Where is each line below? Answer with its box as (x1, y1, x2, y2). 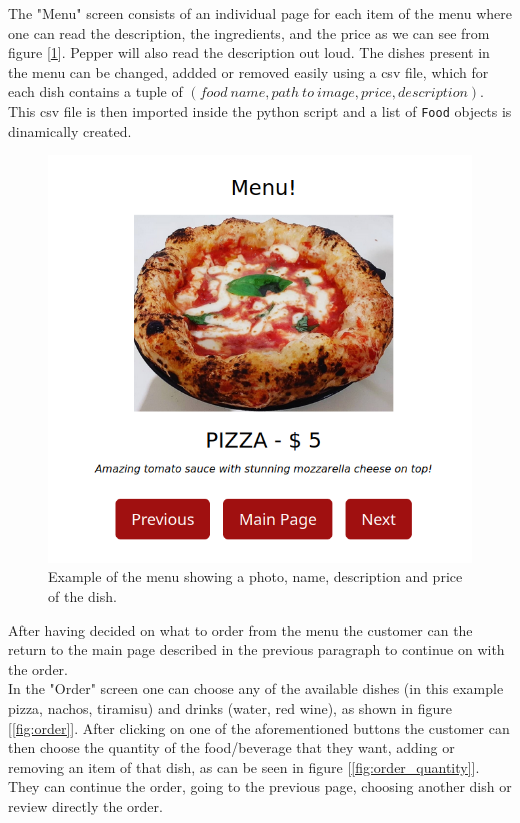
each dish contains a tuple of (8, 81, 183, 102)
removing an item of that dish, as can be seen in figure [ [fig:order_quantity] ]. (8, 756, 480, 777)
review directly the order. (8, 795, 163, 816)
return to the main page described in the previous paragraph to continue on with (8, 639, 505, 660)
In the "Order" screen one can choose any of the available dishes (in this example (8, 678, 504, 699)
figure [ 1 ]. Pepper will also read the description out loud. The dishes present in (8, 42, 490, 63)
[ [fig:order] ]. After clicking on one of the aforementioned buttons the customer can (8, 717, 510, 738)
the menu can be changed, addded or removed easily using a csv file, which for (8, 61, 489, 82)
